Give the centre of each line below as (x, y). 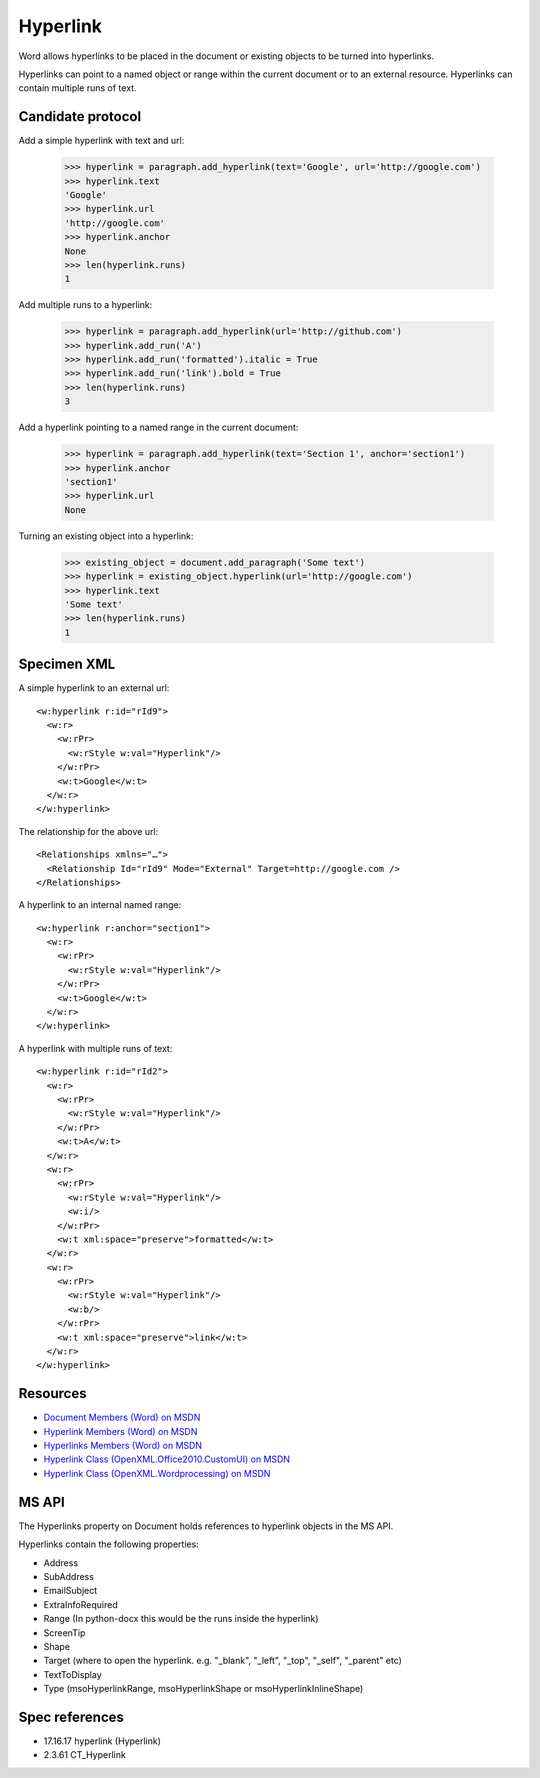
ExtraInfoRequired (81, 1604)
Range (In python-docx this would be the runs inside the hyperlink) (181, 1619)
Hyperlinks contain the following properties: (108, 1544)
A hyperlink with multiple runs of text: (95, 1048)
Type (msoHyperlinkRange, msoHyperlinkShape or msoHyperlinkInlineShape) (203, 1689)
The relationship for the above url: (88, 831)
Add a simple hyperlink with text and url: (101, 141)
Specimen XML (67, 664)
